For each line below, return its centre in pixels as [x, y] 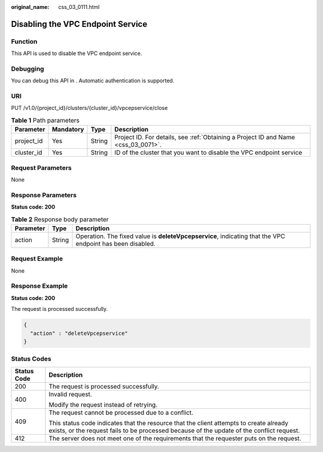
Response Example [39, 286]
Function [24, 41]
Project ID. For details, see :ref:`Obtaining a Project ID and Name [205, 138]
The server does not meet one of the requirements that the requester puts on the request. [175, 438]
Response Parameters [44, 195]
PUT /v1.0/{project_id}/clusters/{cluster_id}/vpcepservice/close [89, 108]
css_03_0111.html [79, 7]
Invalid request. [70, 394]
